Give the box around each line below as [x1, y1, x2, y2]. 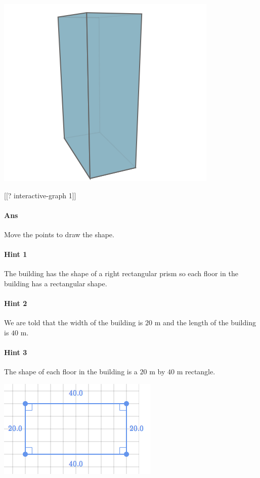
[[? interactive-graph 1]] [4, 190, 76, 200]
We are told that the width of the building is [4, 317, 143, 328]
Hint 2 [4, 298, 27, 309]
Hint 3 [4, 347, 27, 358]
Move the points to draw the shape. [4, 229, 114, 239]
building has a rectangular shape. [4, 278, 107, 288]
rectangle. [185, 366, 215, 377]
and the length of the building [162, 317, 256, 328]
